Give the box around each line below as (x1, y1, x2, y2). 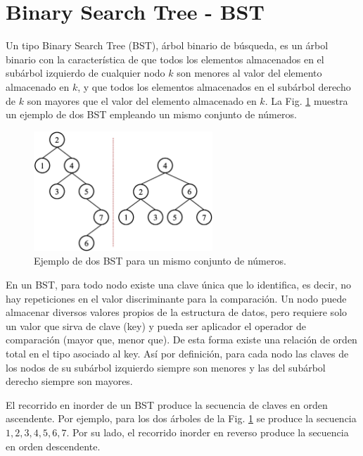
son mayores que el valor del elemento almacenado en (27, 93, 257, 108)
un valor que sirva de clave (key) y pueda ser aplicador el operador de (6, 318, 306, 333)
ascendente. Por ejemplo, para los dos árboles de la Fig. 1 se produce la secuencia (6, 411, 357, 426)
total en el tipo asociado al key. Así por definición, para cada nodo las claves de (6, 346, 349, 361)
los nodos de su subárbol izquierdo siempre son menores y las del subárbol (6, 360, 326, 374)
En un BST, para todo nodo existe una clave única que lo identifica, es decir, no (6, 277, 352, 292)
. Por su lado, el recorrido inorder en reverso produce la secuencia (66, 424, 349, 439)
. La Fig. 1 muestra (265, 93, 348, 108)
